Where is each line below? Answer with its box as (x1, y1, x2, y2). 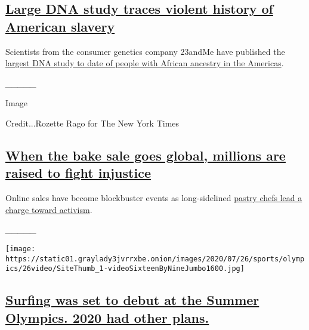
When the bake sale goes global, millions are (5, 146, 286, 164)
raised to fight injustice (5, 164, 151, 182)
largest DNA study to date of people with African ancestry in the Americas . (5, 57, 284, 69)
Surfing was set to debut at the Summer (5, 291, 259, 309)
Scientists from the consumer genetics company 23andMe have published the (5, 45, 285, 57)
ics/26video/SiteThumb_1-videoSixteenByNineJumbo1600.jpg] (5, 264, 245, 273)
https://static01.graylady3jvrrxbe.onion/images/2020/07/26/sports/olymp (5, 254, 305, 263)
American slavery (5, 17, 115, 35)
